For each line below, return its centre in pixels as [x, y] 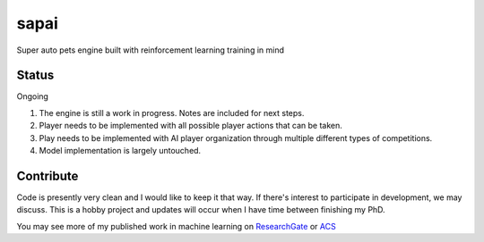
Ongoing [33, 96]
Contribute [48, 175]
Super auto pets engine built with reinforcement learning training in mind [150, 50]
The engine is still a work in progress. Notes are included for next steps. [172, 113]
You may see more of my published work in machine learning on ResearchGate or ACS [176, 226]
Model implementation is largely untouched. [120, 151]
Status [35, 75]
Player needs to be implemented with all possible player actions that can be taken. [190, 126]
